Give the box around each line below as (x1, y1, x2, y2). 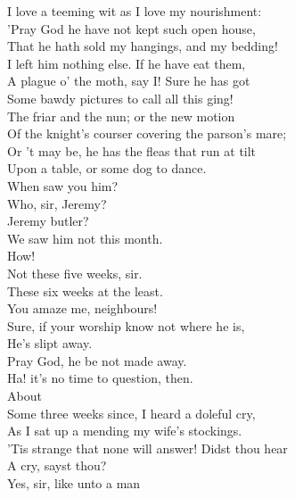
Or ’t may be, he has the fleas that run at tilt (7, 141, 257, 160)
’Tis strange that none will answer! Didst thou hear (7, 438, 288, 457)
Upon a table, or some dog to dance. (7, 159, 207, 178)
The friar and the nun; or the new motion (7, 106, 235, 125)
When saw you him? (7, 176, 119, 195)
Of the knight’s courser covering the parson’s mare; (7, 124, 287, 143)
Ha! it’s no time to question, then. (7, 369, 193, 387)
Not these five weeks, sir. (7, 263, 143, 282)
